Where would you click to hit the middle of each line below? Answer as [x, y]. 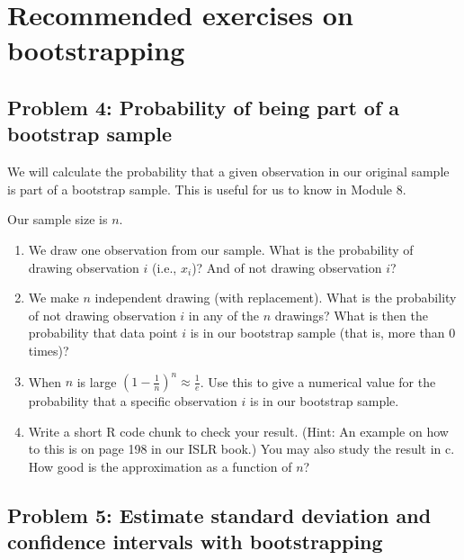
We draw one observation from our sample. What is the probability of [221, 249]
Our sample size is [58, 219]
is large [97, 381]
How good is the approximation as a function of [160, 466]
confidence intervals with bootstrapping [195, 542]
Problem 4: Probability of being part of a [204, 107]
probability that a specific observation [133, 401]
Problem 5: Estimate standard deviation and [219, 515]
